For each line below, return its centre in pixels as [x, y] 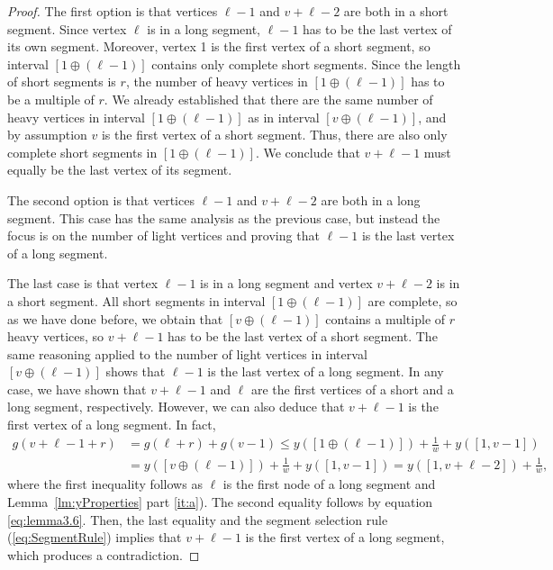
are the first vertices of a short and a [352, 389]
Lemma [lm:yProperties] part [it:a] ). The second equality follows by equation [220, 502]
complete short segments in [82, 152]
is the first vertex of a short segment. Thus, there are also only [274, 135]
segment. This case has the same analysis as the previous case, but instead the [224, 217]
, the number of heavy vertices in [217, 81]
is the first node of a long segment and [329, 484]
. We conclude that [308, 152]
